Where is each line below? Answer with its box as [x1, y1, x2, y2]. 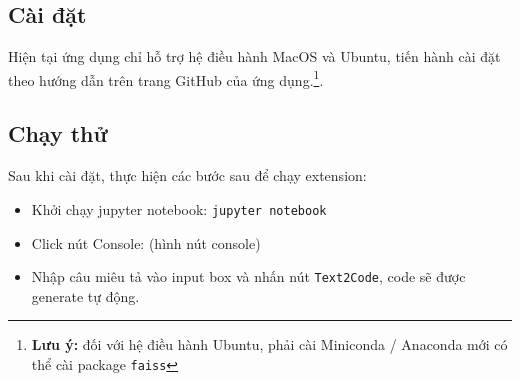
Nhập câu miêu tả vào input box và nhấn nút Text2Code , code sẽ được [31, 266, 466, 287]
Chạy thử [8, 118, 108, 149]
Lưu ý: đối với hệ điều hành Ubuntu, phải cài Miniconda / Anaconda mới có [31, 334, 508, 355]
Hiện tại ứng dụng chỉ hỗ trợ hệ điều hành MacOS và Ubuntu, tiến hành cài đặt [8, 46, 501, 67]
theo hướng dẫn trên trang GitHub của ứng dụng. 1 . [8, 66, 324, 90]
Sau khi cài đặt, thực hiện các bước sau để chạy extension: [8, 165, 367, 186]
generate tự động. [31, 285, 140, 306]
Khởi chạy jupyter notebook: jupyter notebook [31, 198, 327, 219]
